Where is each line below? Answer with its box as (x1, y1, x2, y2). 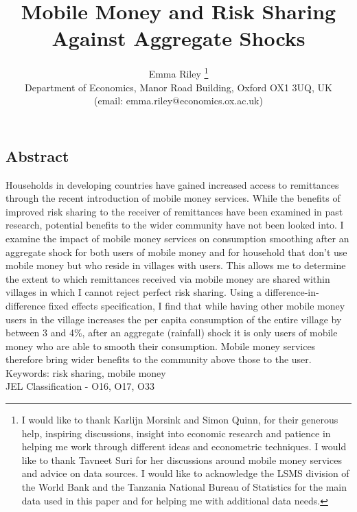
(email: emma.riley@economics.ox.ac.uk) (94, 93, 263, 108)
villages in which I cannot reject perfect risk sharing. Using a (5, 285, 262, 299)
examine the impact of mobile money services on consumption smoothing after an (5, 231, 349, 245)
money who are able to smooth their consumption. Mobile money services (5, 338, 316, 353)
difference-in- (264, 285, 319, 299)
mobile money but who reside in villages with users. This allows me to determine (5, 258, 346, 272)
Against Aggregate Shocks (51, 24, 306, 52)
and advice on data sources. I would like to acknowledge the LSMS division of (21, 466, 349, 480)
